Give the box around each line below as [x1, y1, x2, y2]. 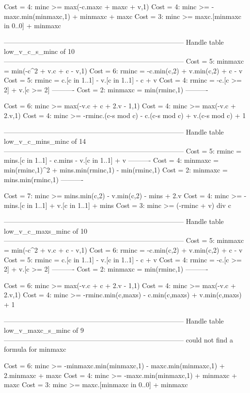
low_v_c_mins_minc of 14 [4, 136, 86, 146]
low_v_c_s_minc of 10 [4, 46, 75, 56]
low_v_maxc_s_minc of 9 [4, 325, 84, 335]
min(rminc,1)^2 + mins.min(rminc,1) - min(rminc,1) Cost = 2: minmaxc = [4, 164, 228, 174]
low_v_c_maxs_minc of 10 [4, 225, 87, 236]
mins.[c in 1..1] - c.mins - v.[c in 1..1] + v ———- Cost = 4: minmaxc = [4, 155, 219, 165]
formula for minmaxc [4, 344, 66, 354]
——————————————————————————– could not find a [4, 334, 233, 344]
